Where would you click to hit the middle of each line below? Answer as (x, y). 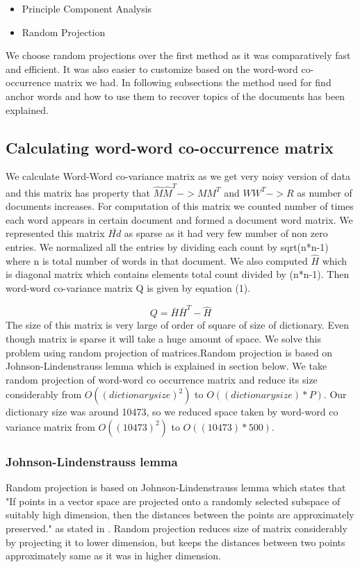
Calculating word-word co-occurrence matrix (170, 147)
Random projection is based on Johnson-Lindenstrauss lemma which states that (176, 487)
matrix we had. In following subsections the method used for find (193, 82)
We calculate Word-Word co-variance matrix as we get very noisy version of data (178, 176)
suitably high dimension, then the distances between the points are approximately (180, 515)
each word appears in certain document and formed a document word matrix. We (179, 219)
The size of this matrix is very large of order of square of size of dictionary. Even (177, 325)
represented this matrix (55, 233)
